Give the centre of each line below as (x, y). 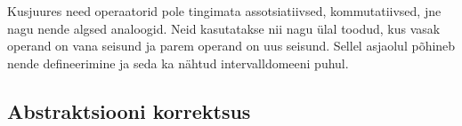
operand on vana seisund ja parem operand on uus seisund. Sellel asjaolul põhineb (231, 46)
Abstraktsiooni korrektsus (129, 110)
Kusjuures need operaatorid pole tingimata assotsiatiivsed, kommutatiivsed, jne (224, 11)
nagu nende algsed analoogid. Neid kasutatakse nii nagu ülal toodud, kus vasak (224, 28)
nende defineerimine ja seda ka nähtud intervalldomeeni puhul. (178, 63)
